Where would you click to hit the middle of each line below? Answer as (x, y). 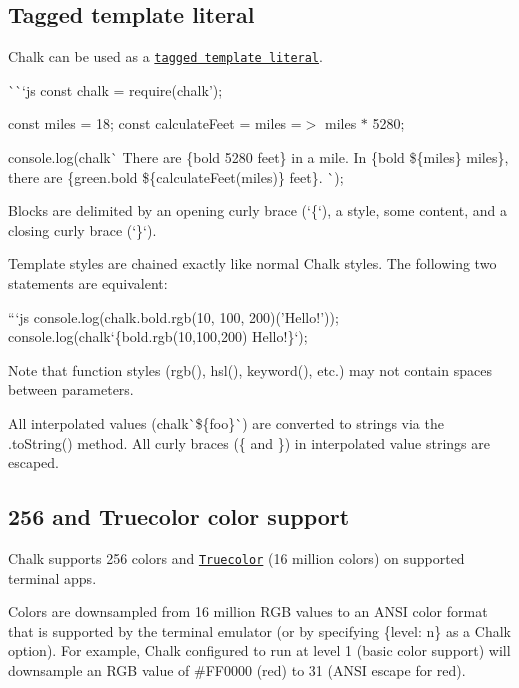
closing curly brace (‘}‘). (82, 229)
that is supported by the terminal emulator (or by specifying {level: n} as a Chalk (259, 630)
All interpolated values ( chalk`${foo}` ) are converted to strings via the (226, 422)
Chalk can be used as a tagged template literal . (165, 56)
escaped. (34, 462)
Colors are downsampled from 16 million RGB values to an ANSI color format (248, 611)
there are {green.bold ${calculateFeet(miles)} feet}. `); (176, 176)
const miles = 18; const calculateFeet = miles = (155, 123)
